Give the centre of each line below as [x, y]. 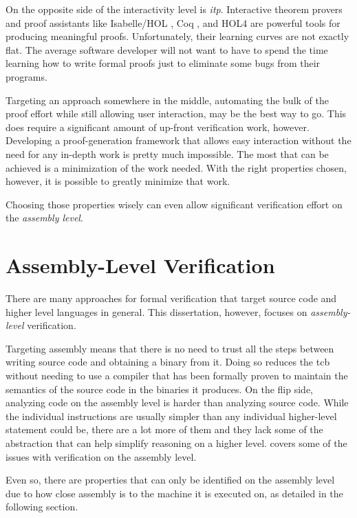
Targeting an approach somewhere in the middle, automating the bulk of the [167, 100]
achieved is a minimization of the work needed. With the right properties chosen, [176, 167]
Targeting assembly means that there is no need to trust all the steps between [170, 348]
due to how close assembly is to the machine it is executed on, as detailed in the [174, 493]
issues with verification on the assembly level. [101, 456]
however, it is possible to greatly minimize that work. [118, 181]
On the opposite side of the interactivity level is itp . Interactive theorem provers [174, 9]
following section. [42, 507]
